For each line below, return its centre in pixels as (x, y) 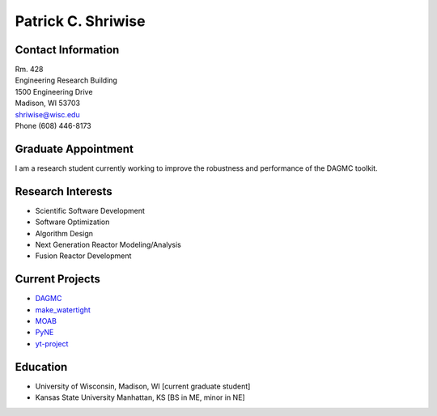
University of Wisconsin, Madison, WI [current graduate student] (143, 386)
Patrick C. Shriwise (80, 21)
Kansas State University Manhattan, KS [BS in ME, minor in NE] (140, 397)
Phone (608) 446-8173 (53, 126)
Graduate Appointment (74, 149)
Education (41, 367)
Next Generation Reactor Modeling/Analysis (108, 244)
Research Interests (64, 191)
